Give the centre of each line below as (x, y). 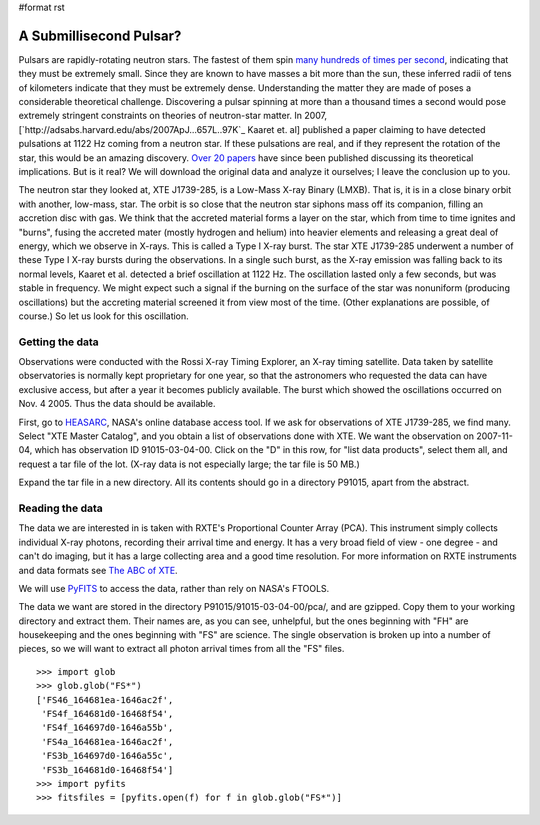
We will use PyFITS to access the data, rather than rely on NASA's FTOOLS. (174, 588)
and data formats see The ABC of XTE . (98, 570)
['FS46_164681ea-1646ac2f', (105, 699)
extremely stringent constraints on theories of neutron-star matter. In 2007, (173, 116)
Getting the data (58, 342)
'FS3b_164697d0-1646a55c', (107, 756)
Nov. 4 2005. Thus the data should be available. (117, 404)
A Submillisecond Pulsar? (100, 35)
